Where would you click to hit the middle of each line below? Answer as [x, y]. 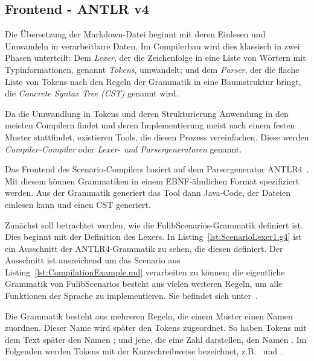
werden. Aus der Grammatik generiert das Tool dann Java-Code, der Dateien [148, 193]
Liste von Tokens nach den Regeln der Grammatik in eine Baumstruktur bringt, [153, 81]
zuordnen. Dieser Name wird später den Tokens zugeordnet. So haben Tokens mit [156, 328]
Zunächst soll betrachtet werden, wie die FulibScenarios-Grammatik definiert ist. [154, 224]
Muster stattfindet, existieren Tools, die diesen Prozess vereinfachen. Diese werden [157, 137]
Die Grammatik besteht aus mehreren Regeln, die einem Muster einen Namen [149, 315]
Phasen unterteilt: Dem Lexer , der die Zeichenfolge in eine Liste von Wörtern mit [155, 58]
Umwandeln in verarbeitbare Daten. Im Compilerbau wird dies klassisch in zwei [152, 46]
